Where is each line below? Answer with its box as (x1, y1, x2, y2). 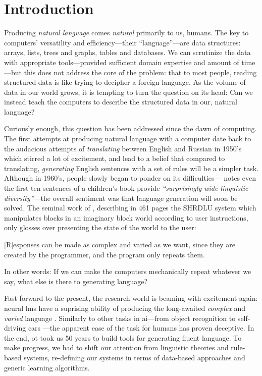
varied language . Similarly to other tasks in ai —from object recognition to (4, 312, 236, 323)
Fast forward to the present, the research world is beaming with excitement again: (4, 293, 258, 303)
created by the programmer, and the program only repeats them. (4, 249, 205, 259)
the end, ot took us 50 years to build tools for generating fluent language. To (4, 332, 242, 343)
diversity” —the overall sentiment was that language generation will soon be (4, 192, 238, 203)
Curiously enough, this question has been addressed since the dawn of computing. (4, 123, 257, 134)
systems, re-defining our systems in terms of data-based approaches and (23, 352, 245, 362)
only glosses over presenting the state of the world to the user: (4, 222, 196, 233)
